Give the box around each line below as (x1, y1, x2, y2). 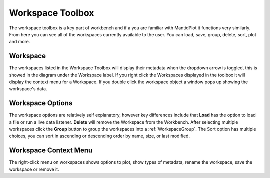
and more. (9, 39, 30, 45)
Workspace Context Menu (9, 146, 93, 155)
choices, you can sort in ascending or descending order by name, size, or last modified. (9, 133, 190, 139)
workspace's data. (9, 86, 47, 92)
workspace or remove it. (9, 166, 59, 172)
